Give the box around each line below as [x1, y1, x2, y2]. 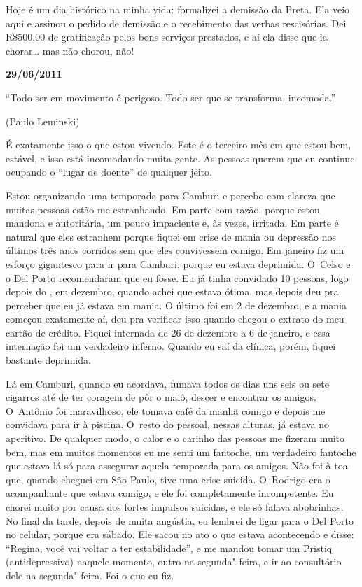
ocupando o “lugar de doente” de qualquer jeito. [6, 164, 212, 179]
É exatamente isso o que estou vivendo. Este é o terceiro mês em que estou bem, [6, 137, 351, 152]
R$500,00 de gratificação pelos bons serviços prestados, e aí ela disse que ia [6, 29, 328, 44]
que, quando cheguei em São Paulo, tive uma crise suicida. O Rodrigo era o [6, 472, 330, 486]
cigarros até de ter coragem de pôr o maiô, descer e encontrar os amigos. [6, 390, 316, 404]
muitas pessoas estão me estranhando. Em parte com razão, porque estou [6, 201, 320, 216]
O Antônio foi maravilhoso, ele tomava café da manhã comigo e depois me [6, 403, 326, 418]
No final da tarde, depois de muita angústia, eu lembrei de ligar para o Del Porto [6, 513, 354, 528]
